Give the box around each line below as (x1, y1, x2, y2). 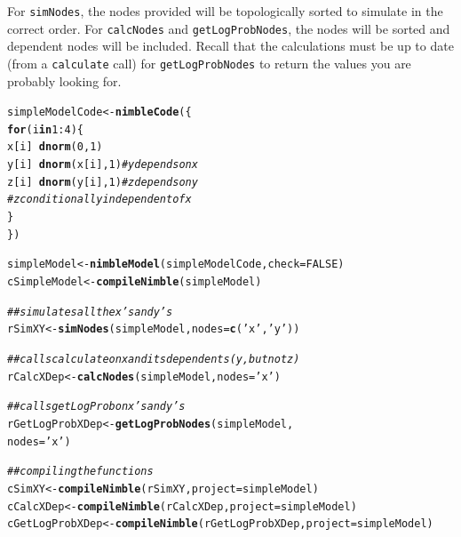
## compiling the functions (7, 465, 154, 478)
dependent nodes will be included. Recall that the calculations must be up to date (7, 36, 454, 55)
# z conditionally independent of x (7, 193, 192, 206)
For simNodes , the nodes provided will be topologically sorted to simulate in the (7, 2, 443, 20)
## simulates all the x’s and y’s (7, 305, 173, 318)
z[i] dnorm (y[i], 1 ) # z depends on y (7, 175, 198, 188)
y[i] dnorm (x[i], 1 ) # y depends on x (7, 158, 198, 172)
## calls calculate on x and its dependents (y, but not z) (7, 353, 300, 366)
